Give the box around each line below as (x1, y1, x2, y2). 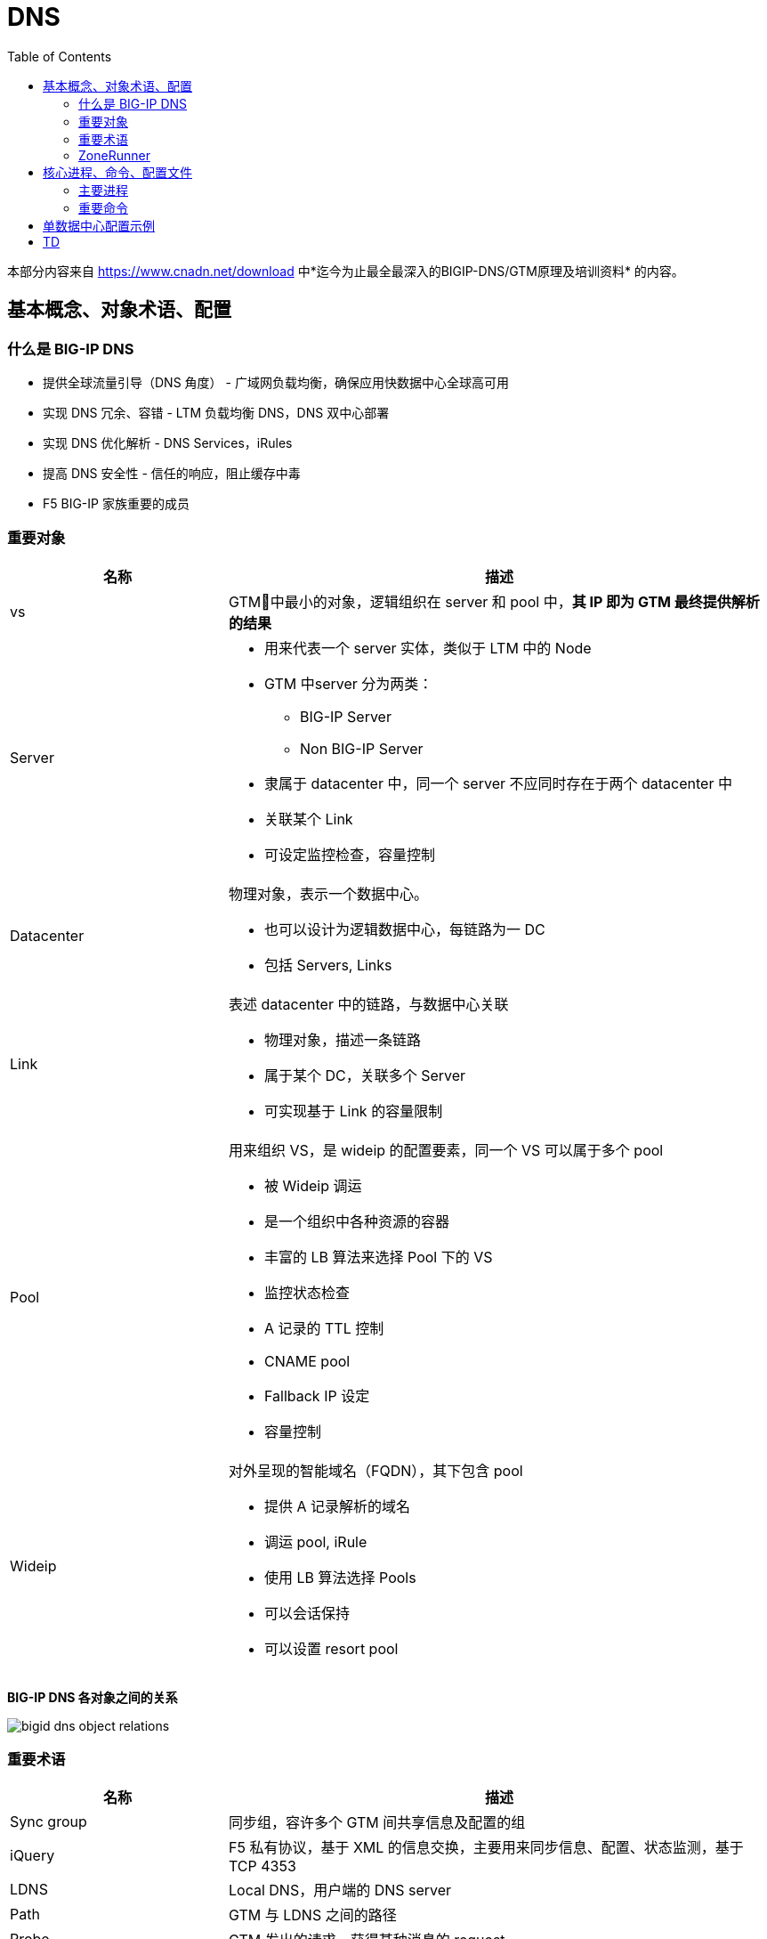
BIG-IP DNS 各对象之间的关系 (7, 1689, 178, 1705)
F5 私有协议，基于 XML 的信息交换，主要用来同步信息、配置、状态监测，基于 (228, 1838, 744, 1857)
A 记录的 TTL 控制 (263, 1318, 384, 1337)
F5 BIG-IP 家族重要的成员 (43, 495, 190, 511)
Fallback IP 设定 (263, 1386, 370, 1405)
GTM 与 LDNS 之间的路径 (228, 1906, 397, 1925)
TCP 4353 (228, 1857, 296, 1876)
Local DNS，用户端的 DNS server (228, 1881, 452, 1900)
